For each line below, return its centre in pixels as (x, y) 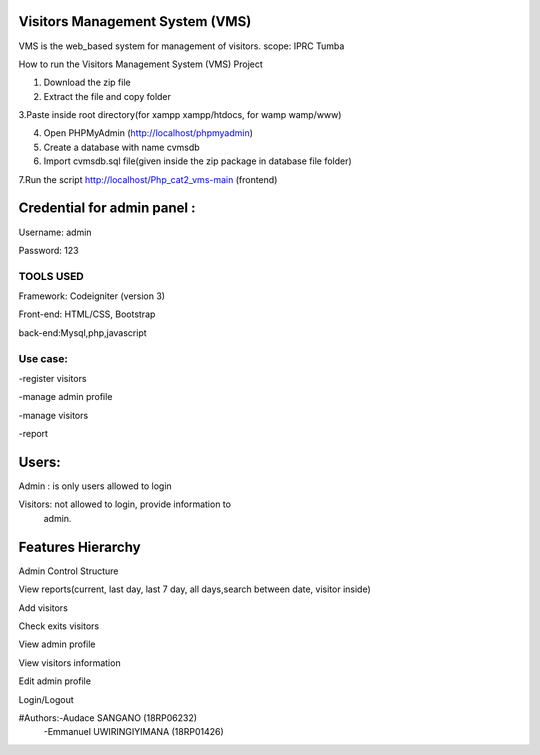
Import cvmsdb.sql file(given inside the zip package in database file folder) (197, 161)
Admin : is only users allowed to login (95, 486)
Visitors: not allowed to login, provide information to (125, 504)
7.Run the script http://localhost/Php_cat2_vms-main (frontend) (148, 179)
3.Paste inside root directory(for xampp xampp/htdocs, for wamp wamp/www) (180, 115)
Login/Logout (46, 699)
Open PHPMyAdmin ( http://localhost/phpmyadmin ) (148, 133)
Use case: (43, 358)
